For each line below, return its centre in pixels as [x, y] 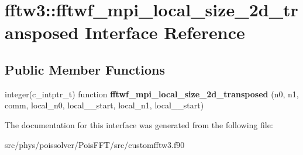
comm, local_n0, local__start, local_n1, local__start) [104, 105]
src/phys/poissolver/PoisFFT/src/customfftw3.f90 [95, 144]
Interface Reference [165, 32]
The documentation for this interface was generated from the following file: [139, 124]
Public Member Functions [85, 69]
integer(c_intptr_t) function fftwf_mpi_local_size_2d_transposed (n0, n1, [152, 94]
